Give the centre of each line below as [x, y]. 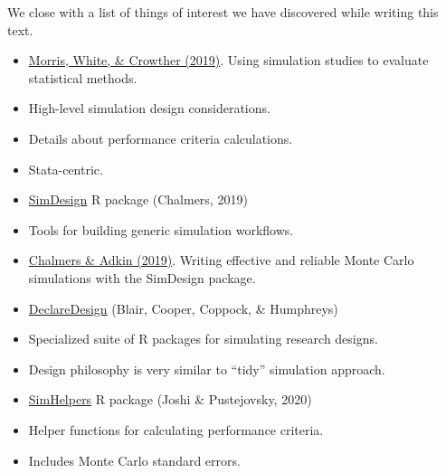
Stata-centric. [66, 169]
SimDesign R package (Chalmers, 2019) [138, 199]
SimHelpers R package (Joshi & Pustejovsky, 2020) [170, 399]
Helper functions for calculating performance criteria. [176, 429]
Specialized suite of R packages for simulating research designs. [203, 339]
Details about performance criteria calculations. [161, 138]
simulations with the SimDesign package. [142, 277]
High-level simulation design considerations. [149, 108]
